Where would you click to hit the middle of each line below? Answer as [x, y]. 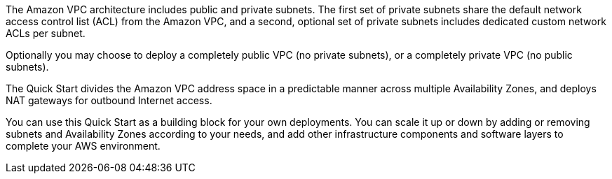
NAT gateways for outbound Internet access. [109, 100]
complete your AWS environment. [83, 146]
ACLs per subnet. [46, 33]
